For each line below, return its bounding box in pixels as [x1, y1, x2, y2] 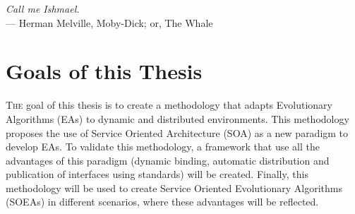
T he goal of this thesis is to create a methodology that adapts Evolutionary [6, 97, 332, 112]
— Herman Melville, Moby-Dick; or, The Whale [6, 15, 213, 30]
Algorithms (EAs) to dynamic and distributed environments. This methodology [6, 111, 349, 126]
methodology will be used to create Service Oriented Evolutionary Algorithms [6, 180, 342, 195]
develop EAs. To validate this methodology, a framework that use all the [6, 139, 320, 154]
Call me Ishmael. [6, 1, 80, 16]
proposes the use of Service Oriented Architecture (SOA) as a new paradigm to [6, 125, 349, 140]
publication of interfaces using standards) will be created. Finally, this [6, 167, 308, 182]
